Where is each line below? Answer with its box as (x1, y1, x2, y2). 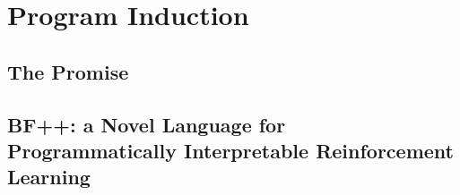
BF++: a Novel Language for (7, 110, 286, 138)
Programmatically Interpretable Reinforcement (7, 136, 454, 164)
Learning (7, 163, 91, 191)
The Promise (7, 57, 129, 85)
